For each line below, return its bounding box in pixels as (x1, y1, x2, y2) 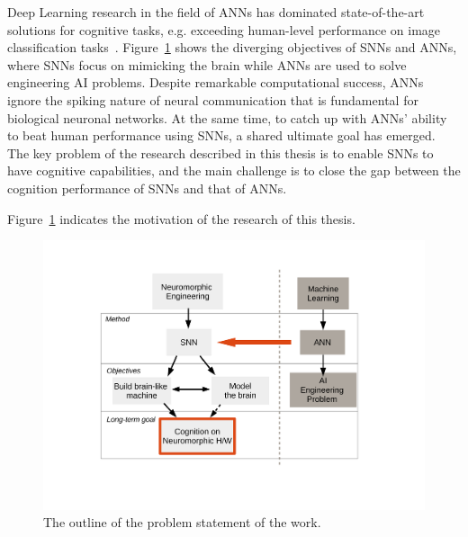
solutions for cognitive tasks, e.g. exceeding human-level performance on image (7, 20, 441, 39)
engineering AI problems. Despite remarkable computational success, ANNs (7, 73, 424, 92)
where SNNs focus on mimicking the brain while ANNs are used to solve (7, 55, 407, 74)
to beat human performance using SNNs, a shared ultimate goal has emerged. (7, 126, 436, 145)
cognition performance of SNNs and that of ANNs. (7, 178, 287, 197)
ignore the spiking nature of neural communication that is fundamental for (7, 90, 418, 109)
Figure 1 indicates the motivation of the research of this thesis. (7, 209, 355, 228)
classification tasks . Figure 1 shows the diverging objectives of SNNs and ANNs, (7, 38, 457, 57)
